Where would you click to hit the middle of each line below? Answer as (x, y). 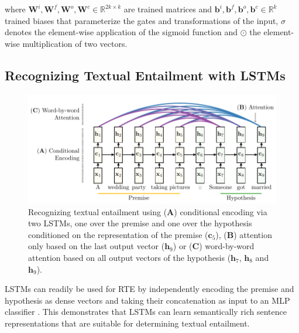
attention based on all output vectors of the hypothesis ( (130, 257)
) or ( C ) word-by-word (214, 246)
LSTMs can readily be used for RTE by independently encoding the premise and (149, 289)
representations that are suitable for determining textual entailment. (127, 323)
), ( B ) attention (244, 234)
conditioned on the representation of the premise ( (118, 234)
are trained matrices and (168, 9)
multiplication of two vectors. (75, 43)
